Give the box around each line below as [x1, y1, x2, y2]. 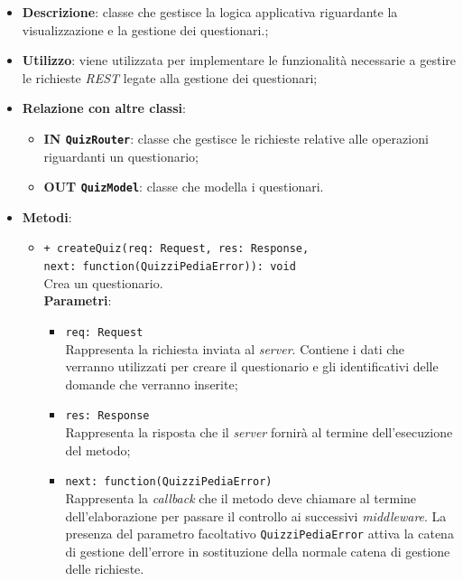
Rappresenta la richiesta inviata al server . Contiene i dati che [65, 339, 405, 358]
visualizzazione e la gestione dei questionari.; [22, 20, 269, 39]
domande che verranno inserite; [65, 374, 238, 393]
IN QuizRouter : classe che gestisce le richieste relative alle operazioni [43, 128, 429, 147]
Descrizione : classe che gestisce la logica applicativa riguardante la [22, 3, 398, 21]
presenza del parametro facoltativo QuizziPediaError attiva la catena [65, 524, 454, 543]
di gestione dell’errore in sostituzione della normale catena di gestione [65, 541, 450, 560]
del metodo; [65, 440, 131, 459]
